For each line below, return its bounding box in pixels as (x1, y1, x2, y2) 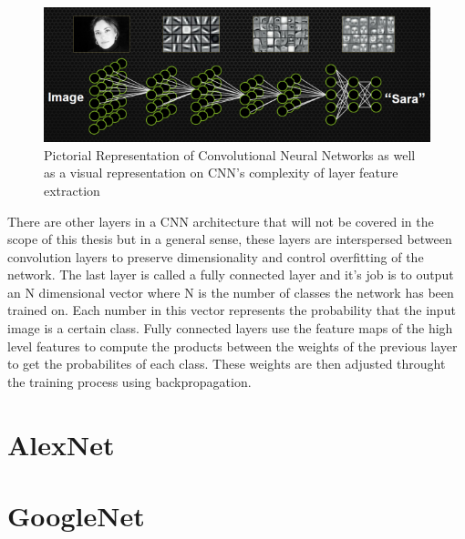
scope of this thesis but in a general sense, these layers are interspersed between (7, 229, 452, 249)
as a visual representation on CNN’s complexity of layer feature (44, 163, 398, 182)
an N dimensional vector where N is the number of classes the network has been (7, 282, 454, 301)
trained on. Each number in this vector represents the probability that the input (7, 300, 456, 320)
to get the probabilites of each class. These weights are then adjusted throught (7, 354, 446, 373)
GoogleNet (7, 497, 145, 534)
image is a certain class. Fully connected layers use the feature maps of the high (7, 319, 453, 338)
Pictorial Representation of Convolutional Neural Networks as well (44, 145, 416, 164)
